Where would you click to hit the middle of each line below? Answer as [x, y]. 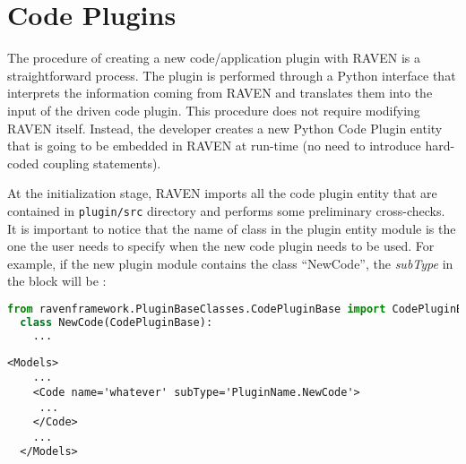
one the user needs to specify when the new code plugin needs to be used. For [221, 246]
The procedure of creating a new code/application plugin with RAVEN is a [214, 58]
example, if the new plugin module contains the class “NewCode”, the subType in [230, 263]
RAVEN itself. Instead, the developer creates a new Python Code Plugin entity [225, 128]
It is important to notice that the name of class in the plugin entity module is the [232, 228]
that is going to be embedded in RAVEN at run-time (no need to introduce [214, 146]
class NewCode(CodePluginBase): [116, 322]
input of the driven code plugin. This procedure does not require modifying [214, 110]
